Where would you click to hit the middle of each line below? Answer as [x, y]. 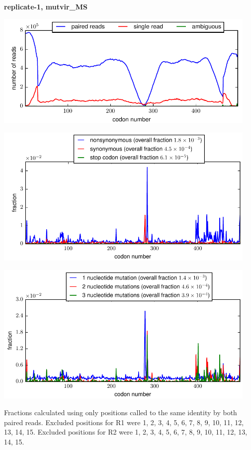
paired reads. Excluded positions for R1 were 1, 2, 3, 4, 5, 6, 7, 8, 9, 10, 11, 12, [124, 422]
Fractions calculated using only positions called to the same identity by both [121, 412]
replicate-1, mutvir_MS [46, 6]
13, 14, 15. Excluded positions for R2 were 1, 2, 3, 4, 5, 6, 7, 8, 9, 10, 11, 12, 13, [126, 432]
